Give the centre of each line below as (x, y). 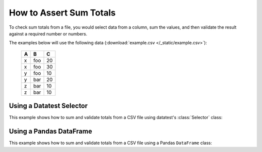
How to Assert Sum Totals (62, 13)
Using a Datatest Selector (48, 106)
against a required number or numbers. (48, 34)
